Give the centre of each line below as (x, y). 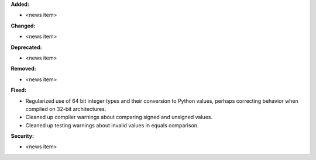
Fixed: (18, 90)
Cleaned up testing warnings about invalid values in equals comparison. (112, 125)
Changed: (23, 26)
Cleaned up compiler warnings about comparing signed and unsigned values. (119, 117)
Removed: (23, 69)
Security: (23, 136)
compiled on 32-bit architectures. (66, 109)
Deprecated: (26, 47)
